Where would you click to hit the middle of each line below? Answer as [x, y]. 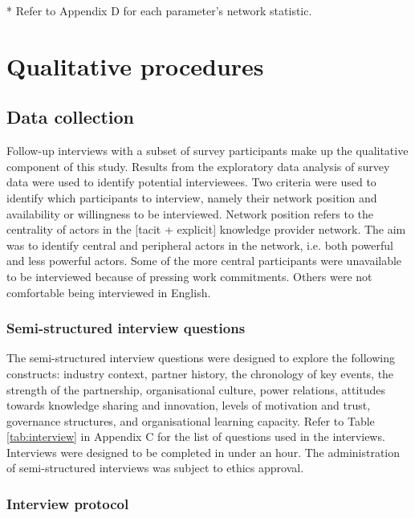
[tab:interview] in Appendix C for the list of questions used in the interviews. [196, 436]
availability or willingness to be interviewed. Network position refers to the [190, 213]
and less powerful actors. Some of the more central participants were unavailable [204, 261]
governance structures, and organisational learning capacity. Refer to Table [191, 420]
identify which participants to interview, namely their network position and [192, 197]
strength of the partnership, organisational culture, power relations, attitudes [196, 389]
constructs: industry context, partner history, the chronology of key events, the [200, 373]
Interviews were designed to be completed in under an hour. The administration [203, 452]
